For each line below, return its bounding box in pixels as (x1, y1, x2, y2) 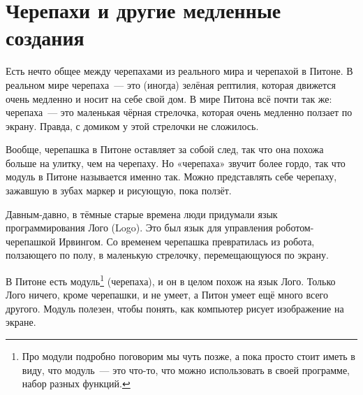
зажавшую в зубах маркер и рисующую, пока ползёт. (6, 183, 232, 198)
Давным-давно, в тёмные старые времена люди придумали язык (6, 206, 278, 221)
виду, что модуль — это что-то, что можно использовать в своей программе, (22, 362, 350, 377)
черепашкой (6, 234, 56, 248)
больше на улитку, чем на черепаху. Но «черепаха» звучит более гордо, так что (6, 155, 346, 170)
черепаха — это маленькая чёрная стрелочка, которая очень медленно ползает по (6, 105, 353, 120)
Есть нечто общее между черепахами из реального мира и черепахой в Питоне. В (6, 64, 353, 78)
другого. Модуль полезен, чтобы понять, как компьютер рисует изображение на (6, 301, 344, 315)
